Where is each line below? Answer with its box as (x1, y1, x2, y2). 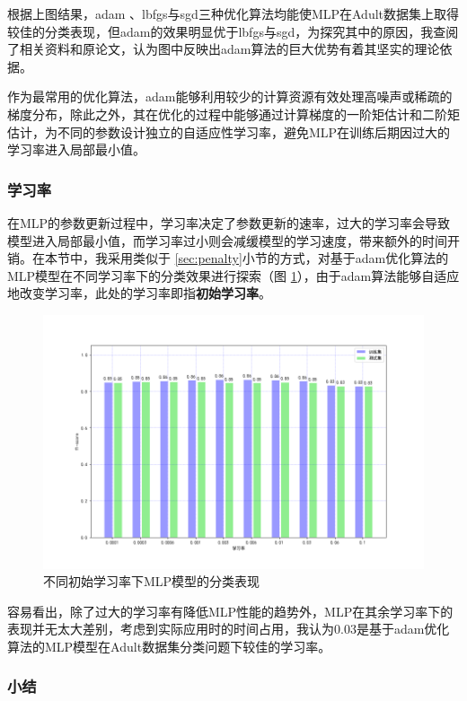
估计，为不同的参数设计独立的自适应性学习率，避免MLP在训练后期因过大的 (7, 122, 451, 141)
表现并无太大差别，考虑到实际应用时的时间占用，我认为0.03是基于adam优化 (7, 619, 450, 638)
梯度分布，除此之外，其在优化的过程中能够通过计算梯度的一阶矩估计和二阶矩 (7, 104, 460, 123)
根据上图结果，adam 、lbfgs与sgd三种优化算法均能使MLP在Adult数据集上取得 (7, 4, 460, 22)
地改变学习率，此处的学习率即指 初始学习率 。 (7, 284, 271, 302)
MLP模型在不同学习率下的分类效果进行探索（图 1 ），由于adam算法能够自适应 (7, 266, 460, 285)
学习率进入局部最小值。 (7, 140, 145, 159)
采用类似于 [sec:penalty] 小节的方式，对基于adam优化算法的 (107, 249, 449, 267)
